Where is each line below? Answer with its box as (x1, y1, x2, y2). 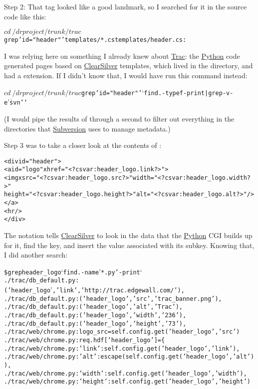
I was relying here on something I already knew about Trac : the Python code (4, 50, 240, 61)
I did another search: (4, 250, 67, 260)
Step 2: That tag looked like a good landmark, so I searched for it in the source (4, 1, 247, 11)
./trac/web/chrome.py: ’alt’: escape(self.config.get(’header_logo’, (4, 353, 233, 361)
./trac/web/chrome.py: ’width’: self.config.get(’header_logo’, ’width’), (4, 370, 247, 377)
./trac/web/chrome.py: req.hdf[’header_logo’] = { (4, 337, 165, 344)
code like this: (4, 11, 46, 21)
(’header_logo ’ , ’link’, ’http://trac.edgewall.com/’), (4, 284, 185, 295)
